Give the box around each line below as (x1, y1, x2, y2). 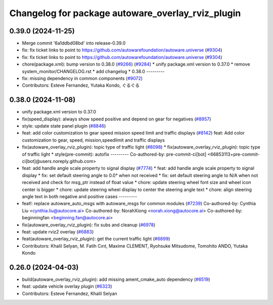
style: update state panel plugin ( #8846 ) (22, 123, 106, 129)
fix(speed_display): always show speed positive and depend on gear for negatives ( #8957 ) (22, 116, 211, 122)
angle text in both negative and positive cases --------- (22, 194, 138, 199)
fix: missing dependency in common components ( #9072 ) (22, 76, 143, 82)
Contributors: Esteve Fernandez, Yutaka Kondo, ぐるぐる (22, 82, 140, 88)
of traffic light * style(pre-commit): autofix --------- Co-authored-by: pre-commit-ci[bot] (22, 151, 207, 157)
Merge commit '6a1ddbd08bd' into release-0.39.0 (22, 40, 126, 46)
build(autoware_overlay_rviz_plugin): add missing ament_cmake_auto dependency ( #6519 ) (22, 276, 210, 282)
